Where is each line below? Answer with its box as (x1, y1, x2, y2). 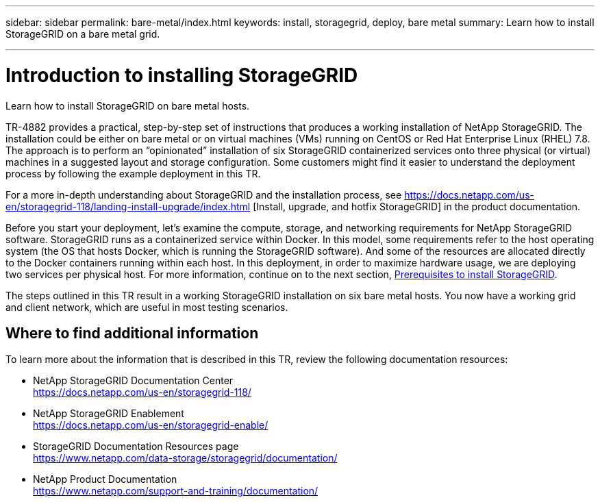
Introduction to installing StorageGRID (5, 63, 358, 87)
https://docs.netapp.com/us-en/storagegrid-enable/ (33, 419, 268, 431)
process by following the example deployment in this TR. (5, 167, 261, 179)
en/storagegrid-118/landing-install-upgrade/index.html (5, 200, 251, 212)
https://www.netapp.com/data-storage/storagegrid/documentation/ (33, 452, 338, 464)
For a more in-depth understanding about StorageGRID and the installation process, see (5, 188, 402, 201)
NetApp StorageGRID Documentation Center (33, 375, 234, 387)
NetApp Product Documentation (33, 473, 177, 486)
